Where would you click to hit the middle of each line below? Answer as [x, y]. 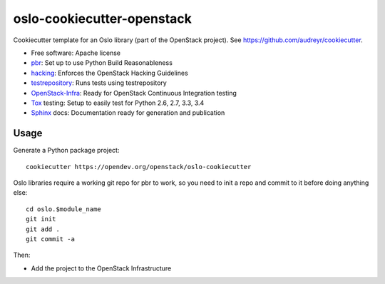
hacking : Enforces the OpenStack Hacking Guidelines [109, 73]
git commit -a [50, 239]
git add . [43, 229]
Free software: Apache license [76, 53]
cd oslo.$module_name [63, 209]
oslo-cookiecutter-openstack [103, 19]
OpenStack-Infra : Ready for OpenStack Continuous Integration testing [134, 93]
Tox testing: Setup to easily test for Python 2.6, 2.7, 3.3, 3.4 [118, 103]
